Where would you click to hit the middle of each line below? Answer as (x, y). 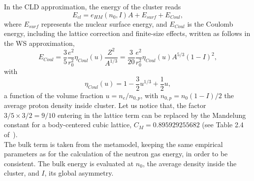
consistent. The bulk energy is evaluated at (69, 163)
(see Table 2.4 (223, 125)
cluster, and (22, 173)
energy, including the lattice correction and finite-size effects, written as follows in (127, 33)
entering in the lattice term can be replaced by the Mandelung (152, 115)
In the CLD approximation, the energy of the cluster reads (93, 6)
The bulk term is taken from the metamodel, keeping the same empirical (113, 144)
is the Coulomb (210, 23)
